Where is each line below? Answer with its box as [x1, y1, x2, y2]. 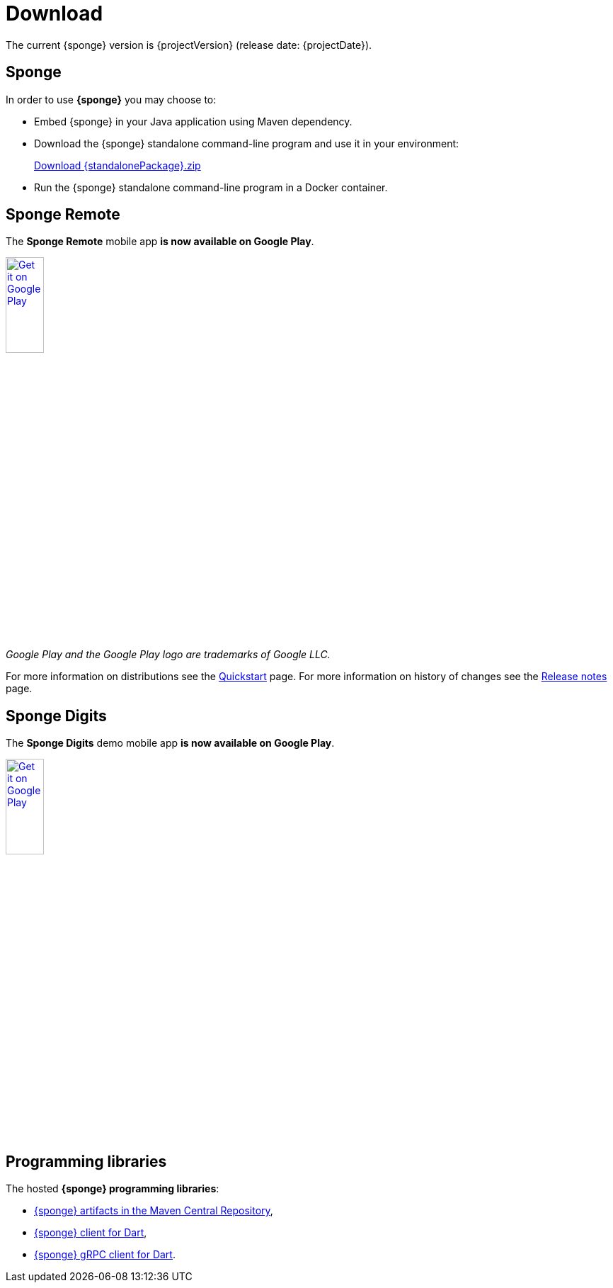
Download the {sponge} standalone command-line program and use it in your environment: [34, 137, 459, 149]
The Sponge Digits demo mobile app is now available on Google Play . [6, 737, 335, 750]
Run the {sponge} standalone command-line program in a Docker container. [34, 181, 388, 193]
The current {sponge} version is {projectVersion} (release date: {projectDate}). [6, 38, 372, 51]
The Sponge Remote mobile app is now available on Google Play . [6, 235, 314, 248]
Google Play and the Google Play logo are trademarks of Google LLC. [6, 648, 331, 661]
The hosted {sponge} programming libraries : [6, 1182, 219, 1195]
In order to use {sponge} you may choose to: [6, 93, 217, 106]
